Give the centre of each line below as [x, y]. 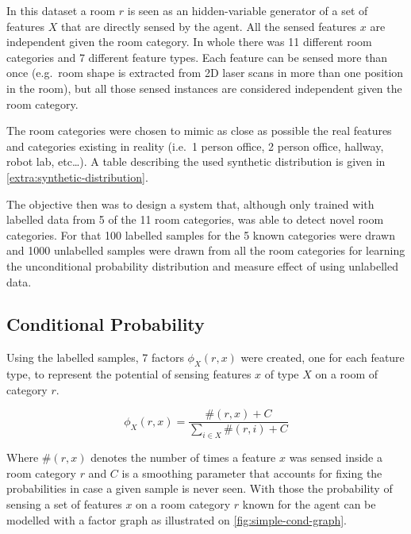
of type [282, 374]
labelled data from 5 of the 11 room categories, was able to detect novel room [195, 219]
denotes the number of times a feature [183, 457]
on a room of [347, 374]
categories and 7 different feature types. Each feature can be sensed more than [197, 57]
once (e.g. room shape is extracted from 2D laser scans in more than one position [205, 73]
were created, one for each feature [323, 357]
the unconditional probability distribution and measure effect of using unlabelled [202, 265]
